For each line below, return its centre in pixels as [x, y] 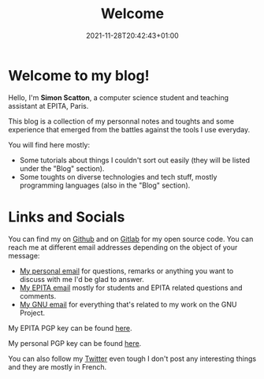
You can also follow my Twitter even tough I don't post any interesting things [132, 359]
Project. [32, 313]
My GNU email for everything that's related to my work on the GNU [128, 304]
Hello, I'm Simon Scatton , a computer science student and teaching [119, 97]
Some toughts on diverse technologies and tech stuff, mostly [118, 176]
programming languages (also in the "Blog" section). [105, 185]
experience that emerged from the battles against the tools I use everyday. [129, 129]
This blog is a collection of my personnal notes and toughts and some [121, 121]
